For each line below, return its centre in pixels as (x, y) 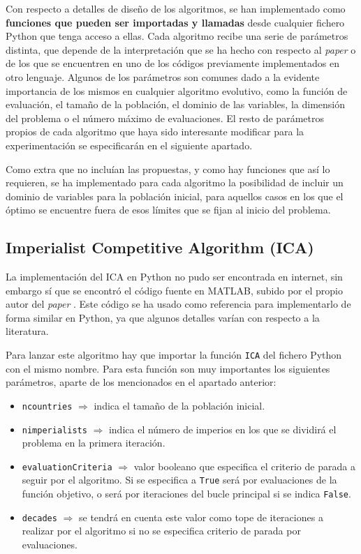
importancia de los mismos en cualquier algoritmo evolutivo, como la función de (177, 90)
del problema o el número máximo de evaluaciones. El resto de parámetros (165, 118)
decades (39, 518)
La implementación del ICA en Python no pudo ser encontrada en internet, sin (174, 277)
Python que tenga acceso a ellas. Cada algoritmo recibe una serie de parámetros (177, 36)
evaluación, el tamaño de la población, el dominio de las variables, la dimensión (175, 104)
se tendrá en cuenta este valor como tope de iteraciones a (201, 517)
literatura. (27, 331)
